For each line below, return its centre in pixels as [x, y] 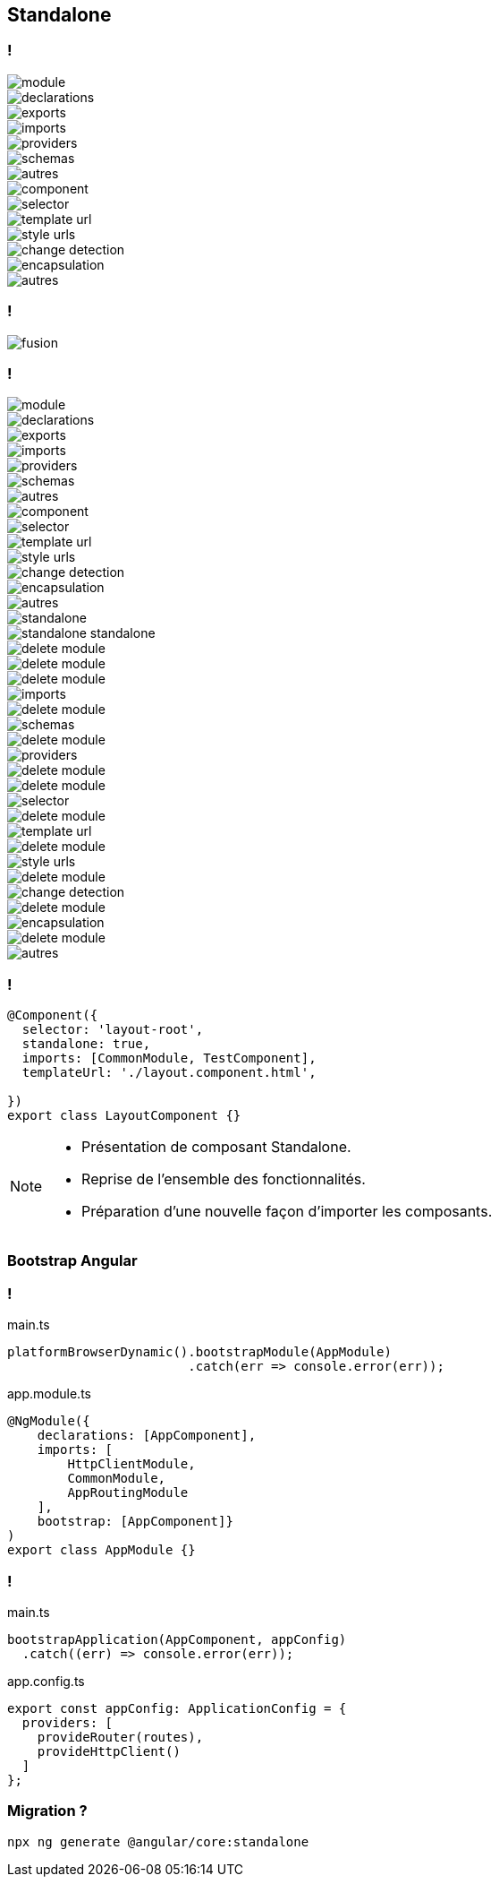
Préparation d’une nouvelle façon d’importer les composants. [287, 1212]
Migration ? [47, 1811]
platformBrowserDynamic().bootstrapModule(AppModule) [199, 1352]
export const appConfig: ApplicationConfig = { [177, 1708]
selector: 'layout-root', [113, 1030]
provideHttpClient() [109, 1751]
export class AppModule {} [101, 1550]
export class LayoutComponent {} [124, 1116]
